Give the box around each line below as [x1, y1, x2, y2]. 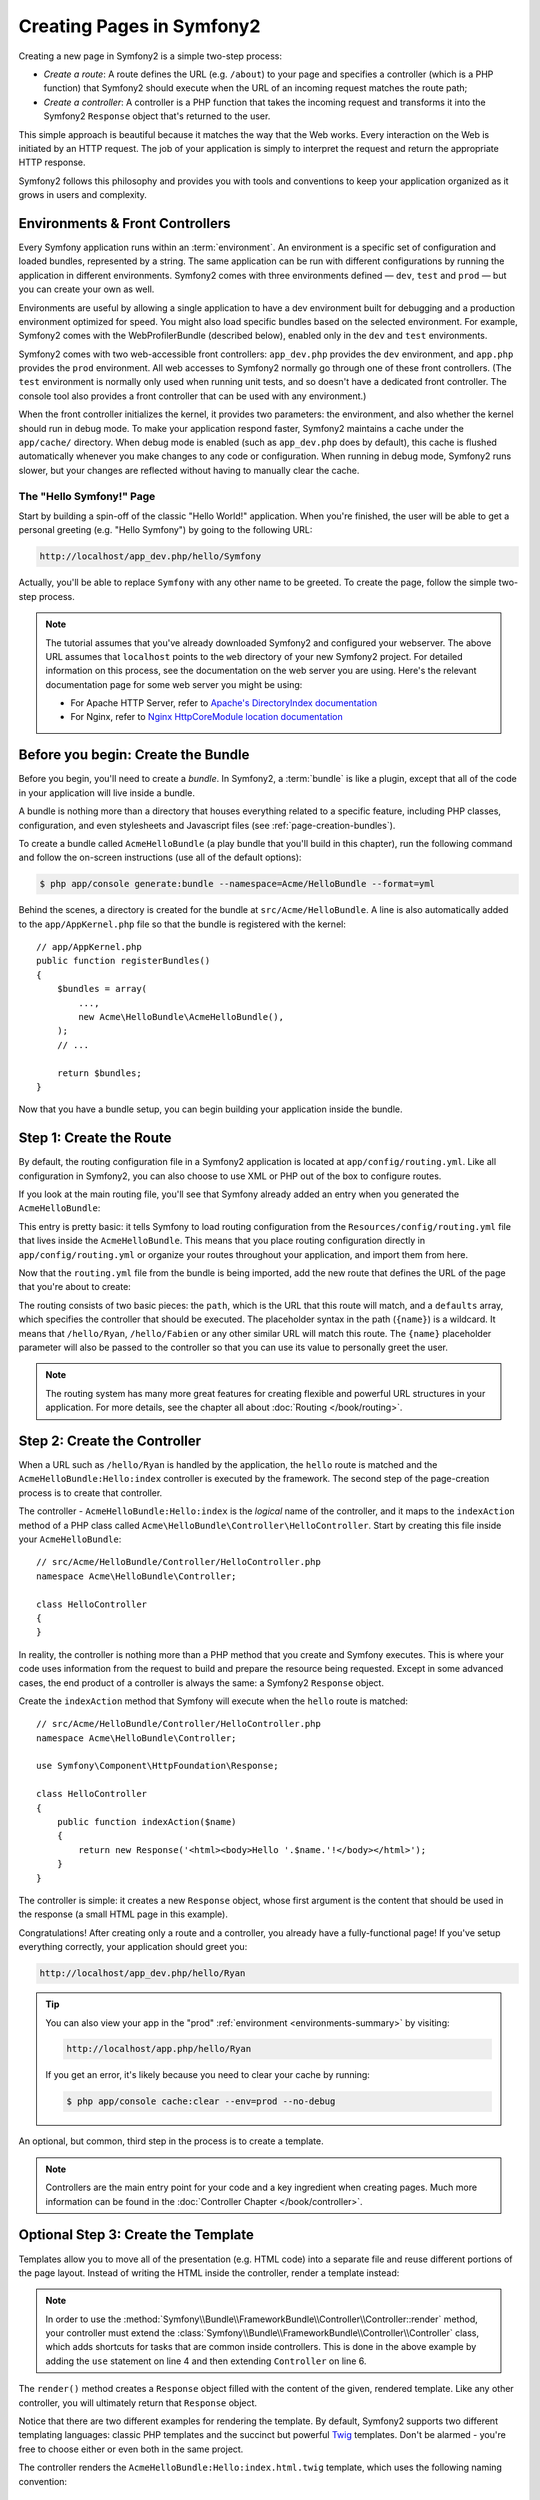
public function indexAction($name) [56, 1816, 237, 1828]
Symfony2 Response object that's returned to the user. [43, 110, 271, 122]
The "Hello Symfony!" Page [18, 489, 156, 503]
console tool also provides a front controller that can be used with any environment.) [18, 390, 367, 402]
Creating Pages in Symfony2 [18, 15, 261, 37]
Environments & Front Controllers [18, 215, 231, 232]
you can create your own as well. [18, 283, 155, 295]
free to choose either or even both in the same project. [18, 2443, 244, 2455]
